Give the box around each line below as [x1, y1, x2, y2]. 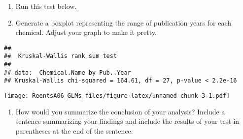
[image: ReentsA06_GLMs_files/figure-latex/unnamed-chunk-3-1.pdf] [4, 92, 230, 100]
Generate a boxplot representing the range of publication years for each [15, 17, 232, 28]
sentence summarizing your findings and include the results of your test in [15, 116, 240, 126]
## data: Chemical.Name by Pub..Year [4, 69, 131, 76]
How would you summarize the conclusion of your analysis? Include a [15, 106, 225, 116]
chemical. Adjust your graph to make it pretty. [15, 27, 157, 37]
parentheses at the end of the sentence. [15, 125, 133, 136]
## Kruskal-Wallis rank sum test [4, 53, 117, 60]
